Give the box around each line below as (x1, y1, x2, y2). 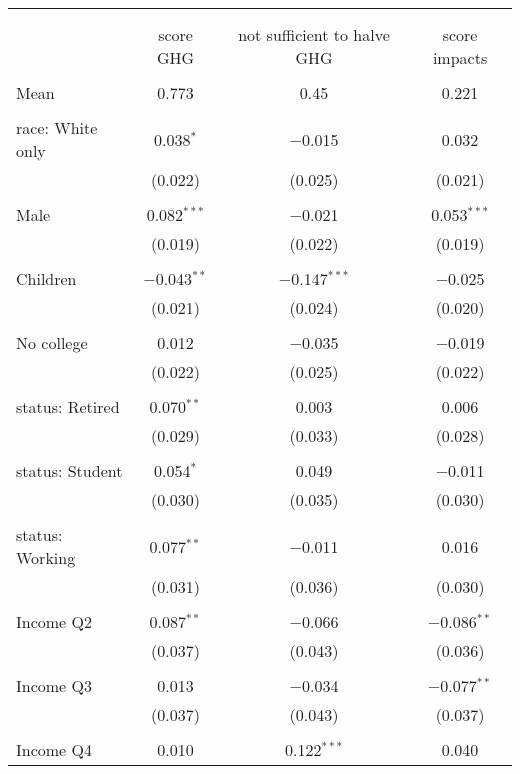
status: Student (16, 459, 123, 482)
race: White (16, 116, 98, 139)
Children (16, 267, 77, 290)
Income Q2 (16, 610, 92, 633)
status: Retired (16, 395, 120, 418)
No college (16, 331, 88, 354)
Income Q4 (16, 738, 92, 761)
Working (16, 546, 76, 569)
